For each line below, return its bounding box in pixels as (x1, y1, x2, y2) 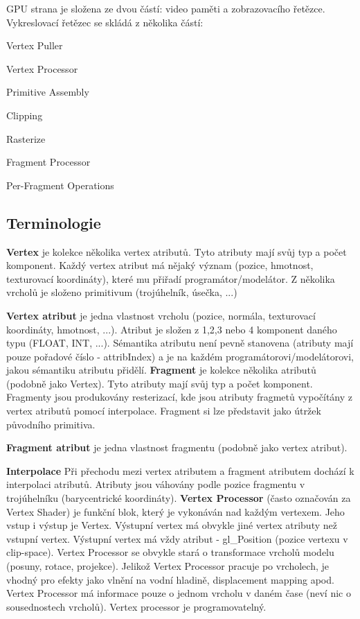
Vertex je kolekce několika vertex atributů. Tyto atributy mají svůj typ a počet (6, 244, 347, 259)
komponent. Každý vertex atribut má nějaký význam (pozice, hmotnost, (6, 258, 314, 272)
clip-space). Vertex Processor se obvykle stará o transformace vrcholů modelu (6, 545, 334, 559)
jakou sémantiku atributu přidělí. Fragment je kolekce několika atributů (6, 363, 316, 377)
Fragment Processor (6, 155, 91, 169)
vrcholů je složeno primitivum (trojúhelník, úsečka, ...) (6, 285, 237, 299)
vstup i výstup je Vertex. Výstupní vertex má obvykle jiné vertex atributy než (6, 518, 337, 532)
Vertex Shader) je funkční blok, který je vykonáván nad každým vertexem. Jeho (6, 504, 345, 518)
